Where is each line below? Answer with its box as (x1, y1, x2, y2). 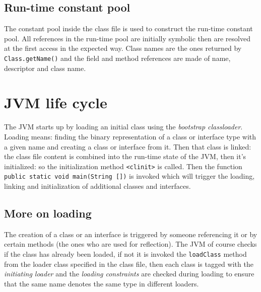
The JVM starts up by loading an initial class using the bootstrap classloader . (4, 121, 243, 132)
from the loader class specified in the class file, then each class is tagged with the (4, 258, 253, 269)
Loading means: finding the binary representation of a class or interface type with (4, 131, 256, 141)
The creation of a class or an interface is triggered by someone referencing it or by (4, 229, 257, 239)
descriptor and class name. (4, 62, 86, 73)
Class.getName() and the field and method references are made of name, (4, 52, 231, 63)
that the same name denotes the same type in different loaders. (4, 278, 199, 288)
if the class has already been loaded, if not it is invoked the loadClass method (4, 249, 247, 259)
